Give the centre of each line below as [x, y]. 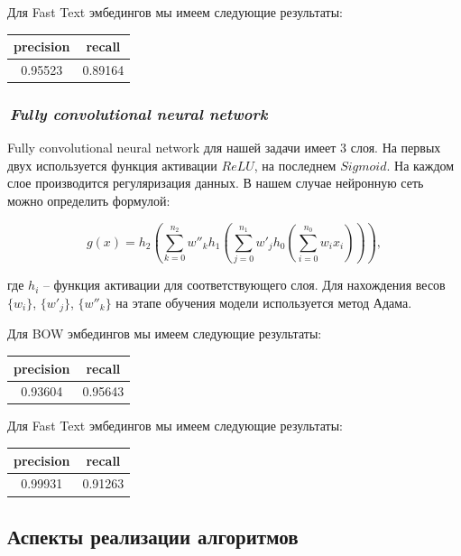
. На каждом [420, 165]
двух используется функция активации [112, 165]
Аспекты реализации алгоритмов [153, 536]
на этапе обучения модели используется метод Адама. [264, 302]
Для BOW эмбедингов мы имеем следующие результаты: [165, 334]
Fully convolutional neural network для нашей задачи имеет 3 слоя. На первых [224, 148]
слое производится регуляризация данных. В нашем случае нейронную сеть [216, 183]
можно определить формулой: [89, 201]
